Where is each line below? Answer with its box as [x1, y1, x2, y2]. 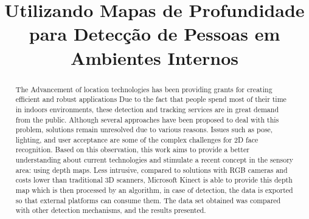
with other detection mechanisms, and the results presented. [15, 205, 206, 215]
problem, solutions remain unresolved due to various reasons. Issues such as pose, [15, 124, 273, 135]
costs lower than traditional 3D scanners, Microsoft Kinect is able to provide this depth [15, 175, 293, 185]
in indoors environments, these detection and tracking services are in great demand [15, 104, 279, 114]
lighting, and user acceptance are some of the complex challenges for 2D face [15, 134, 259, 144]
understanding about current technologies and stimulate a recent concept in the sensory [15, 155, 294, 165]
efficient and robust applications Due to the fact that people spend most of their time [15, 94, 286, 104]
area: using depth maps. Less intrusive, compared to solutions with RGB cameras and [15, 164, 288, 175]
